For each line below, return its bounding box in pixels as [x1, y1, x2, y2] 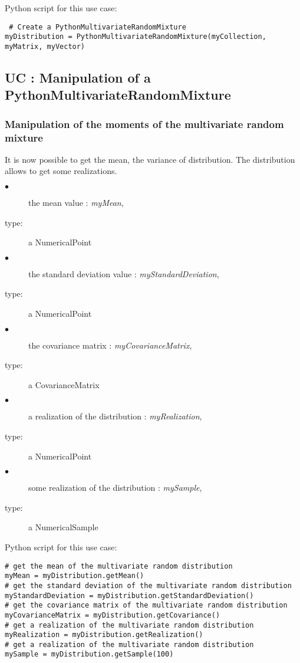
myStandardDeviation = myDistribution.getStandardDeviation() [5, 591, 254, 600]
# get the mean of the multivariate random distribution [5, 562, 233, 570]
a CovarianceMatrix [28, 378, 100, 390]
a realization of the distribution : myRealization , [28, 410, 202, 422]
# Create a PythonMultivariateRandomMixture [9, 22, 186, 31]
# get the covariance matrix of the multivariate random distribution [5, 601, 288, 610]
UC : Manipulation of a [5, 68, 151, 86]
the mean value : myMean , [28, 196, 124, 209]
